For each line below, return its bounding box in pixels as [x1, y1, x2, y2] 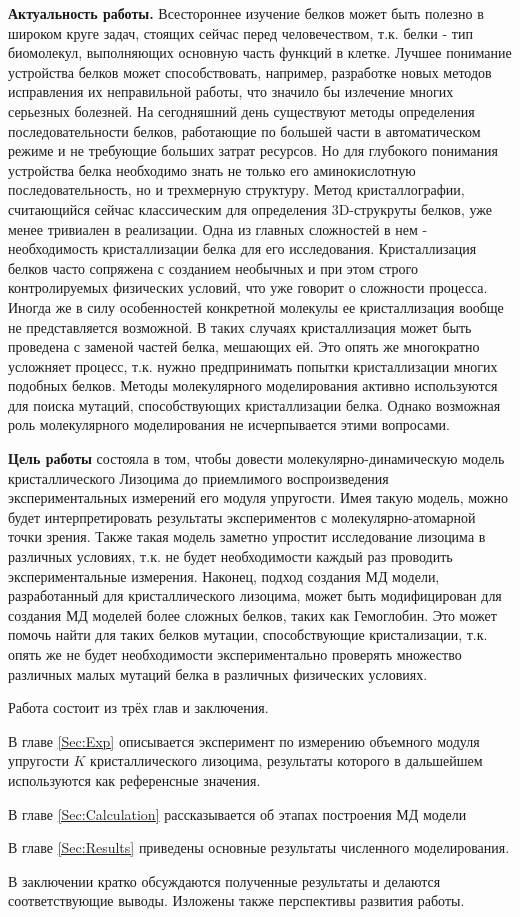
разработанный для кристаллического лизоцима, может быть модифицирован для [8, 585, 502, 606]
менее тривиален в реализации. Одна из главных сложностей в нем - [8, 218, 428, 239]
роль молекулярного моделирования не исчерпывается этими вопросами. [8, 414, 450, 435]
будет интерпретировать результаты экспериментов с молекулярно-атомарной [8, 506, 476, 527]
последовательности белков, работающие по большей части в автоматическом [8, 120, 481, 141]
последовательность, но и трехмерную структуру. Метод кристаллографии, [8, 179, 465, 200]
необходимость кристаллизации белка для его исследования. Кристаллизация [8, 238, 477, 259]
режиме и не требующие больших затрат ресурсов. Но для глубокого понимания [8, 140, 498, 161]
